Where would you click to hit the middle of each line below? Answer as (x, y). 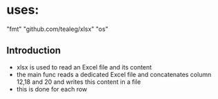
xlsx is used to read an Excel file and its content (84, 67)
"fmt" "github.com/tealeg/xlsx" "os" (57, 29)
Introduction (34, 51)
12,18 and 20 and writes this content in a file (79, 82)
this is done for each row (52, 89)
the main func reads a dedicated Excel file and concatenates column (114, 74)
